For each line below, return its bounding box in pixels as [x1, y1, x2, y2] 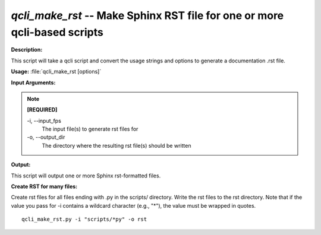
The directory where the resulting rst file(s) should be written [42, 142, 191, 149]
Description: [11, 46, 43, 53]
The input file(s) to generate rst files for [42, 125, 139, 133]
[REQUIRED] [27, 106, 58, 113]
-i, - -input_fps [27, 117, 62, 124]
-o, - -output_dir [27, 134, 65, 141]
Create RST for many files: [11, 183, 78, 190]
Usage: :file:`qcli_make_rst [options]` [11, 68, 102, 75]
